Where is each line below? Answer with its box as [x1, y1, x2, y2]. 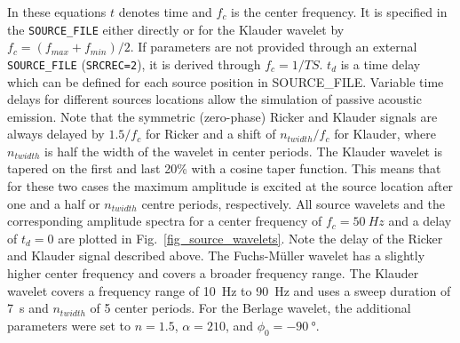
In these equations [7, 3, 107, 20]
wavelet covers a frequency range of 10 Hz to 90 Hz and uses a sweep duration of [7, 281, 451, 299]
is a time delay [340, 54, 421, 73]
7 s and [7, 299, 49, 317]
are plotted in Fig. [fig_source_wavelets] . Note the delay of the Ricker [58, 228, 443, 247]
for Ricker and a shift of [145, 124, 276, 143]
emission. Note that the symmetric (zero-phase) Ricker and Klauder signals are [7, 107, 438, 125]
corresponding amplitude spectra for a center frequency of [7, 211, 322, 230]
